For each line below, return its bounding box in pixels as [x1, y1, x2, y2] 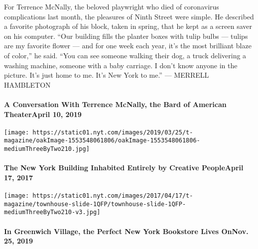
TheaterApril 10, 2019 [4, 109, 82, 119]
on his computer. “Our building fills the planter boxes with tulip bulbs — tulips [4, 30, 248, 41]
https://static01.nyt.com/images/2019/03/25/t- [32, 128, 193, 136]
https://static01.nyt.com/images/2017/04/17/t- [32, 192, 193, 200]
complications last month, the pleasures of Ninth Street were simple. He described [4, 11, 254, 21]
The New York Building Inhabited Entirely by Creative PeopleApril [4, 162, 244, 173]
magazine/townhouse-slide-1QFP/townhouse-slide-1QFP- [4, 200, 186, 208]
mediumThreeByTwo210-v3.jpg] [4, 209, 101, 216]
